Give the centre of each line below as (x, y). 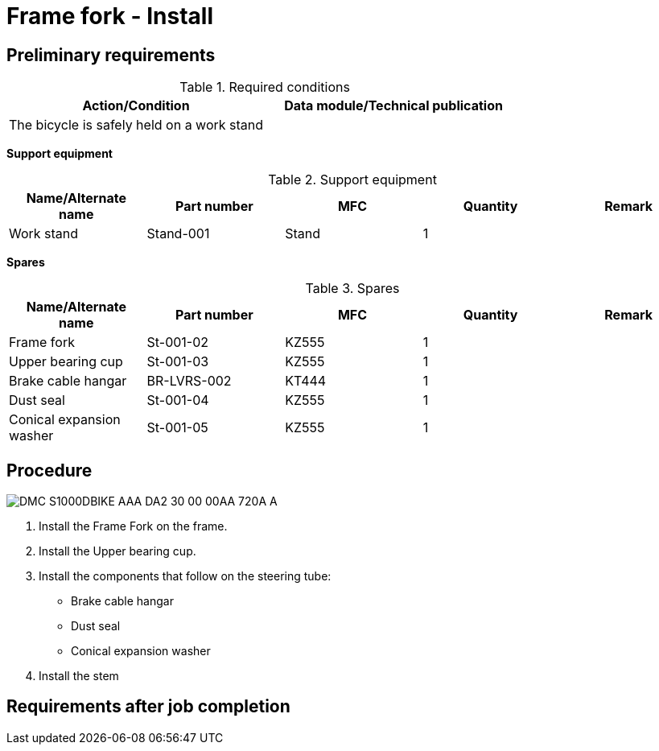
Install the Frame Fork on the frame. (133, 526)
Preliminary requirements (111, 55)
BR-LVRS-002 (189, 381)
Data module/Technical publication (393, 106)
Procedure (49, 470)
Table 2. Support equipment (352, 180)
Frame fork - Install (110, 16)
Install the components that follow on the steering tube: (185, 576)
